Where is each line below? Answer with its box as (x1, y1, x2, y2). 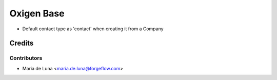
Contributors (9, 54, 43, 62)
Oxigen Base (9, 8, 65, 19)
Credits (9, 39, 34, 48)
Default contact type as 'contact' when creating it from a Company (22, 26, 164, 32)
